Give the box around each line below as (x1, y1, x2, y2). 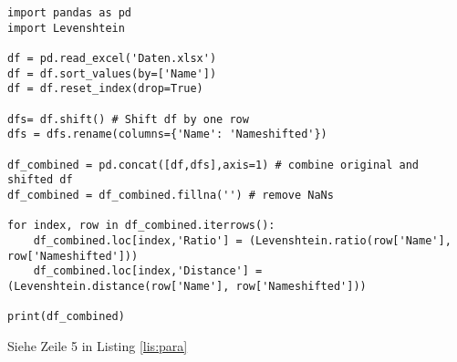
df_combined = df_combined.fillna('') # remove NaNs (7, 188, 334, 202)
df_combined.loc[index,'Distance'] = (33, 264, 263, 278)
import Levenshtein (7, 21, 125, 35)
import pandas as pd (7, 6, 132, 19)
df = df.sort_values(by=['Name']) (7, 67, 217, 80)
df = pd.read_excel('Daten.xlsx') (7, 51, 217, 65)
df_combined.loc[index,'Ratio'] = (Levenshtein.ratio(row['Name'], (33, 233, 452, 247)
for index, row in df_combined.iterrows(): (7, 219, 275, 233)
